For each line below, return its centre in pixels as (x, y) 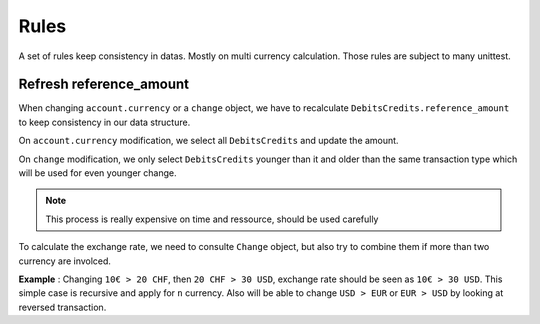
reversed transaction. (62, 307)
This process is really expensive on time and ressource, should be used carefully (212, 219)
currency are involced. (65, 261)
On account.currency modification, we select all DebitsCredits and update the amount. (208, 141)
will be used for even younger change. (97, 173)
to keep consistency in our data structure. (104, 122)
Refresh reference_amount (104, 84)
